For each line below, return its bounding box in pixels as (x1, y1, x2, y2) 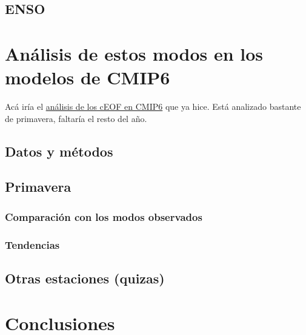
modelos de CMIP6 (5, 65, 170, 90)
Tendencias (5, 237, 60, 252)
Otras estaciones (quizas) (5, 268, 165, 287)
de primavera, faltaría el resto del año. (5, 112, 147, 124)
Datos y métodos (5, 141, 113, 160)
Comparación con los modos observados (5, 209, 202, 224)
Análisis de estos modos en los (5, 41, 264, 66)
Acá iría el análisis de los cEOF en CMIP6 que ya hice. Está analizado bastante (5, 100, 301, 113)
